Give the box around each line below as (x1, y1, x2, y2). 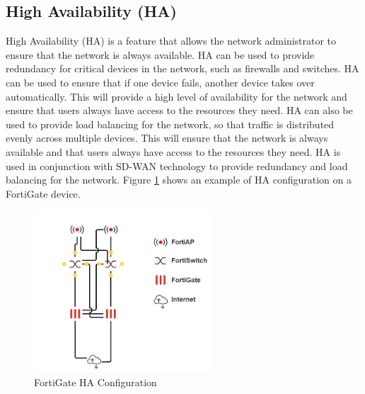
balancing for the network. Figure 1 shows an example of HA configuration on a (6, 172, 352, 187)
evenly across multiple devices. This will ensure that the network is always (6, 130, 328, 145)
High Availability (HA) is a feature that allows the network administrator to (6, 33, 337, 48)
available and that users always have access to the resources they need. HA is (6, 144, 341, 159)
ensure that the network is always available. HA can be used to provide (6, 47, 315, 62)
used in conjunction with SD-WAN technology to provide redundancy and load (6, 158, 348, 173)
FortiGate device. (6, 186, 81, 201)
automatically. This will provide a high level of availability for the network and (6, 89, 347, 103)
